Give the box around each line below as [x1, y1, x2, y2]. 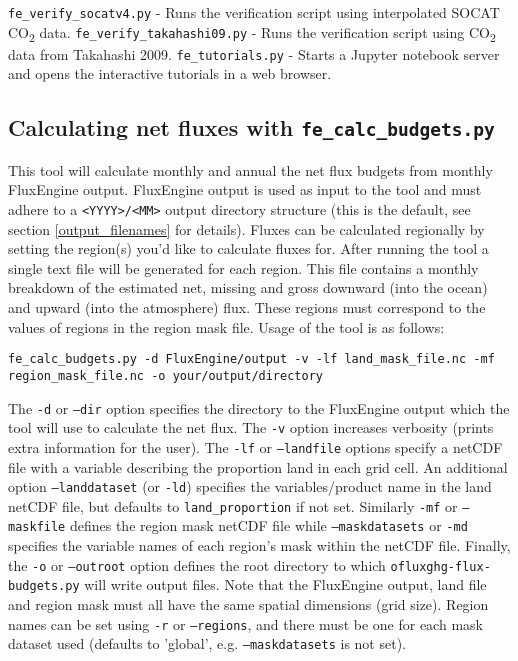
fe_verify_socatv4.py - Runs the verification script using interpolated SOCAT [8, 2, 500, 22]
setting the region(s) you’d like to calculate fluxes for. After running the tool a [8, 238, 489, 259]
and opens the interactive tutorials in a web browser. [8, 63, 332, 84]
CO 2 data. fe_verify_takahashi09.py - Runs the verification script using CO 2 [8, 21, 496, 45]
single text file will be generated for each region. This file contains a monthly [8, 257, 479, 278]
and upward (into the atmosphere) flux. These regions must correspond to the [8, 297, 486, 318]
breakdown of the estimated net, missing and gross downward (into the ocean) [8, 277, 488, 298]
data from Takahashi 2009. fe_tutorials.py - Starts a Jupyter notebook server [8, 43, 500, 64]
